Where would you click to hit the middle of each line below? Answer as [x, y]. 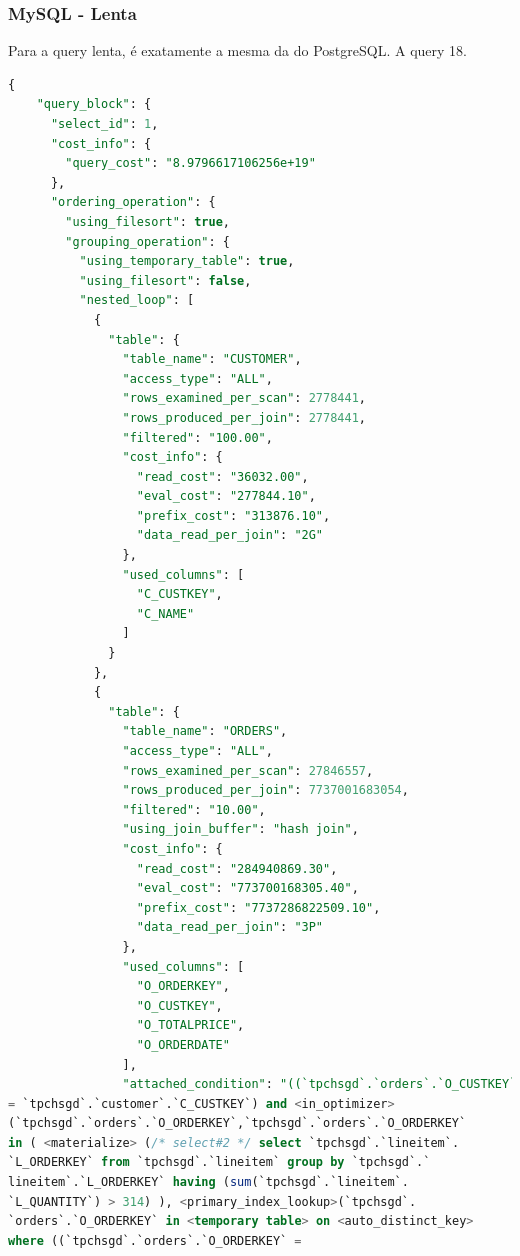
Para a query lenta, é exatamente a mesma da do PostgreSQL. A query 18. [237, 50]
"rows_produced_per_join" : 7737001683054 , [265, 790]
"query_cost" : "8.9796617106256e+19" [190, 163]
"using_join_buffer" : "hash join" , [240, 829]
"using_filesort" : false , [165, 280]
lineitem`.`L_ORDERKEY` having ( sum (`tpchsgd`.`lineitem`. [208, 1182]
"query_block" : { [94, 104]
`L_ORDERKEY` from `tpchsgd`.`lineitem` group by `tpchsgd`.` [219, 1162]
